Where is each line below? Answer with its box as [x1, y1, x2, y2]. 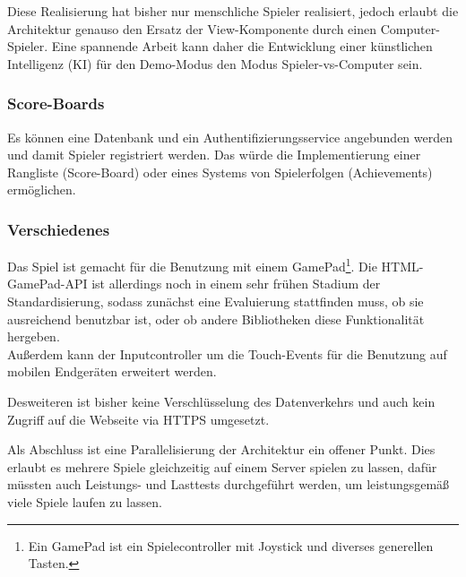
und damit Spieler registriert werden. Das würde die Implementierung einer [7, 145, 421, 164]
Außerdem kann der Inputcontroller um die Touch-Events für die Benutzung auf [7, 344, 447, 363]
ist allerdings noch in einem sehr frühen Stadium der [91, 274, 381, 293]
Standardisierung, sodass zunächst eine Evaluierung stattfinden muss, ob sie [7, 292, 424, 311]
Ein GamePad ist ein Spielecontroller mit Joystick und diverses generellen [28, 536, 434, 555]
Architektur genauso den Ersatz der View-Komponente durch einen [7, 19, 376, 38]
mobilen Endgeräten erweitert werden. [7, 362, 217, 381]
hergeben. [7, 327, 60, 346]
